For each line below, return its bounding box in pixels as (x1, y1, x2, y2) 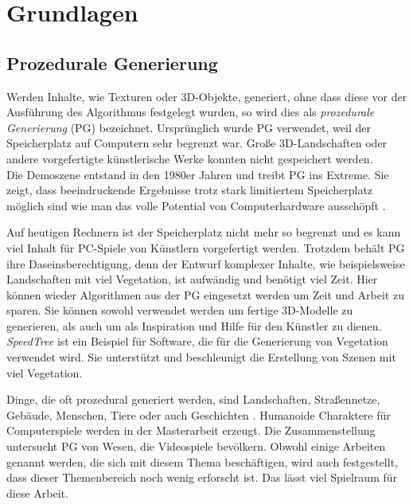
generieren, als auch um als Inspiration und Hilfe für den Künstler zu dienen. (6, 317, 382, 334)
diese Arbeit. (6, 484, 68, 501)
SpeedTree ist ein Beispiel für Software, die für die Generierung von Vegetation (6, 333, 388, 350)
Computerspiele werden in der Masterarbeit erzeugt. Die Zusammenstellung (6, 422, 376, 439)
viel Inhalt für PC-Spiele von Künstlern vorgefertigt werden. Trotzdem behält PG (6, 239, 405, 256)
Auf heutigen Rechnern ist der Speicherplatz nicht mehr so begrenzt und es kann (6, 224, 401, 240)
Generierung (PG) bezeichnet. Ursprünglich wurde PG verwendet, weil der (6, 119, 371, 135)
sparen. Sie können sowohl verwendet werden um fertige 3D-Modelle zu (6, 302, 353, 318)
